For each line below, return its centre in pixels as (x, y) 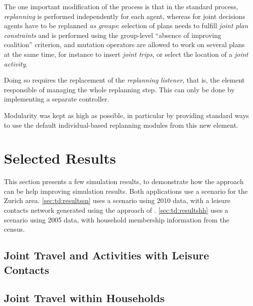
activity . (16, 63)
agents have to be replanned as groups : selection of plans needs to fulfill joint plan (126, 25)
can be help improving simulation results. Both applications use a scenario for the (126, 191)
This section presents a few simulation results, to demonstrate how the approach (124, 181)
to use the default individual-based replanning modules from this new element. (121, 125)
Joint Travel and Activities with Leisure (107, 255)
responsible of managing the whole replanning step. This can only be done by (119, 89)
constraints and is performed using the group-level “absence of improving (113, 35)
